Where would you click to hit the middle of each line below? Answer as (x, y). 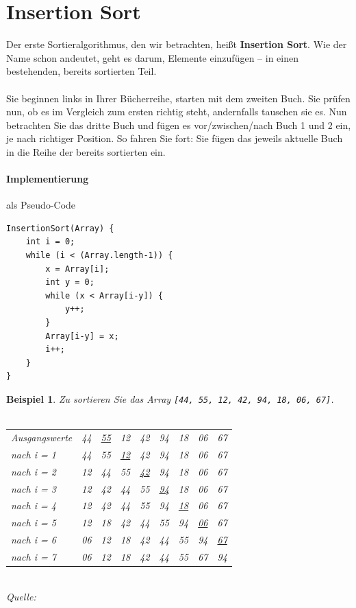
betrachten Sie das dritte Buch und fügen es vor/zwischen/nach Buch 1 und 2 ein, (179, 125)
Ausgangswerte (42, 437)
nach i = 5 (34, 523)
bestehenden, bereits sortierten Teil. (81, 71)
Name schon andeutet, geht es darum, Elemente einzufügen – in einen (152, 57)
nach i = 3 (34, 488)
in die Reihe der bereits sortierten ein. (86, 151)
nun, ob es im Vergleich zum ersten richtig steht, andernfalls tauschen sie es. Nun (177, 112)
